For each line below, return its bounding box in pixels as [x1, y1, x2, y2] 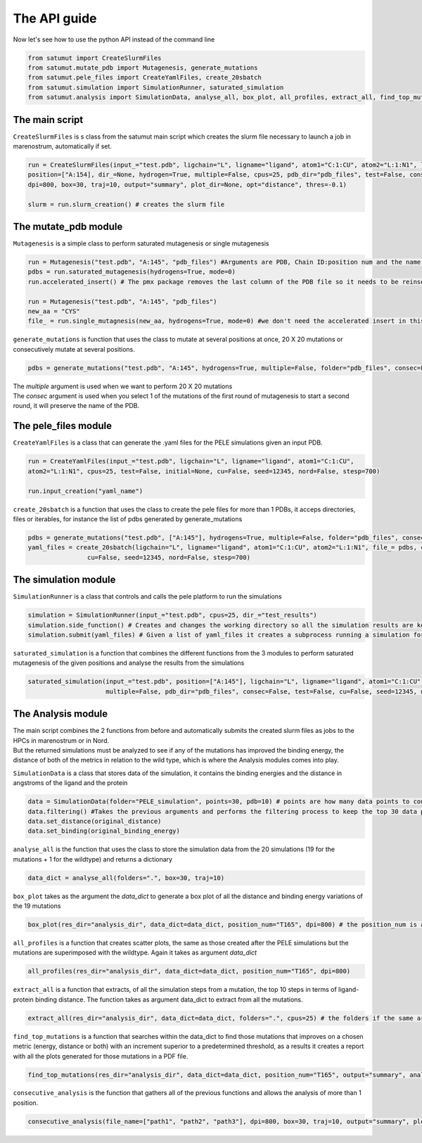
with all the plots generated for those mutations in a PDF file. [13, 1052, 188, 1060]
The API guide [13, 11, 98, 26]
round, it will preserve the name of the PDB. [13, 402, 140, 410]
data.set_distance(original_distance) [27, 817, 162, 825]
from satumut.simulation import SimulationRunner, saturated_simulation [27, 83, 284, 91]
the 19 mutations [13, 902, 61, 910]
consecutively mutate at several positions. [13, 345, 135, 353]
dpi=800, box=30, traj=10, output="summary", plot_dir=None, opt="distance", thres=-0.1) [27, 180, 347, 189]
